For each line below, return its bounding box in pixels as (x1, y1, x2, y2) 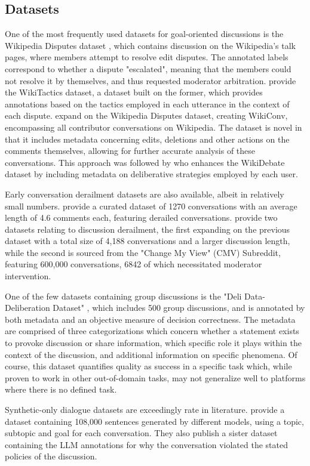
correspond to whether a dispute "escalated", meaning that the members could (5, 62, 291, 75)
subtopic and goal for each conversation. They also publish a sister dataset (5, 427, 278, 439)
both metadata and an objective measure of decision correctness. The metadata (5, 313, 296, 325)
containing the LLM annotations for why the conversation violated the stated (5, 438, 288, 450)
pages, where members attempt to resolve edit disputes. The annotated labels (5, 51, 288, 63)
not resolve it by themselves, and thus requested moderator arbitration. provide (5, 74, 296, 87)
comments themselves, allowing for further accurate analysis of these (5, 144, 256, 157)
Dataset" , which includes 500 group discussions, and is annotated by (53, 301, 305, 314)
